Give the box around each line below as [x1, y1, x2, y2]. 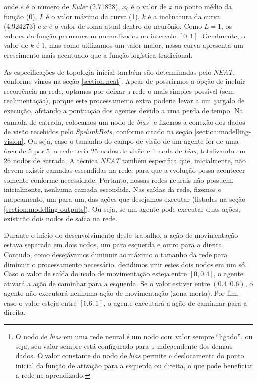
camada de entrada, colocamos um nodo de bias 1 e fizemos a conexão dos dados [4, 115, 245, 127]
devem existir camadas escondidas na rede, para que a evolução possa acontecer [4, 165, 245, 175]
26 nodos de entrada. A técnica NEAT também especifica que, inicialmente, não [4, 155, 246, 165]
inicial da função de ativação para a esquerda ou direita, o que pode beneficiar [15, 360, 253, 370]
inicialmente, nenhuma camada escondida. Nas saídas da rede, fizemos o [4, 184, 222, 194]
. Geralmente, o [198, 30, 245, 40]
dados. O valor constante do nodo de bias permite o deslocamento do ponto [15, 350, 244, 361]
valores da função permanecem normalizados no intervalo [4, 30, 177, 40]
